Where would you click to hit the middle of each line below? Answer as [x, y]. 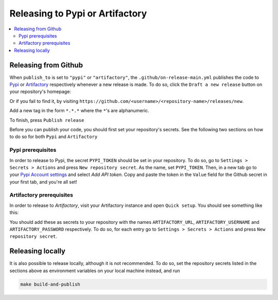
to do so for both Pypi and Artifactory [54, 137]
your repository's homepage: [40, 92]
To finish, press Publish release [47, 120]
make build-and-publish [50, 284]
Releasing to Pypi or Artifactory [78, 13]
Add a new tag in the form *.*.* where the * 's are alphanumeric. [79, 111]
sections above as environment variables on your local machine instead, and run [95, 271]
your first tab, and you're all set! [43, 182]
